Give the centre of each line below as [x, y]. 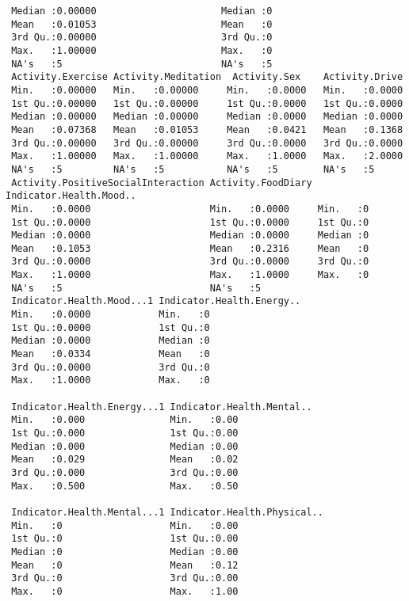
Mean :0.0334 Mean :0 [111, 354]
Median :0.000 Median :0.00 [125, 446]
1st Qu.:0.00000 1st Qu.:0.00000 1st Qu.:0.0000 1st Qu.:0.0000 [207, 103]
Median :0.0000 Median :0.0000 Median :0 [190, 236]
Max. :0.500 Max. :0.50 [125, 486]
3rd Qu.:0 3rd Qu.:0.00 [125, 578]
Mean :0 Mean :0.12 [125, 565]
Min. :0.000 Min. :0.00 [125, 420]
